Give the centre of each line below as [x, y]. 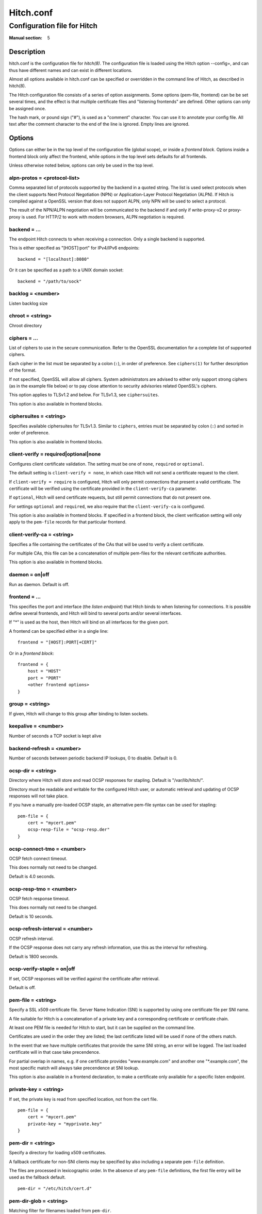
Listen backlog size [28, 303]
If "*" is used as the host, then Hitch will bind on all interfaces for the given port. [89, 622]
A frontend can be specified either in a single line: [59, 631]
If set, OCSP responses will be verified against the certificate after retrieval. [84, 978]
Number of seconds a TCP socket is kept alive [55, 736]
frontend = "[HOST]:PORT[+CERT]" [57, 642]
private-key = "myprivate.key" [65, 1124]
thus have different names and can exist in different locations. [71, 70]
